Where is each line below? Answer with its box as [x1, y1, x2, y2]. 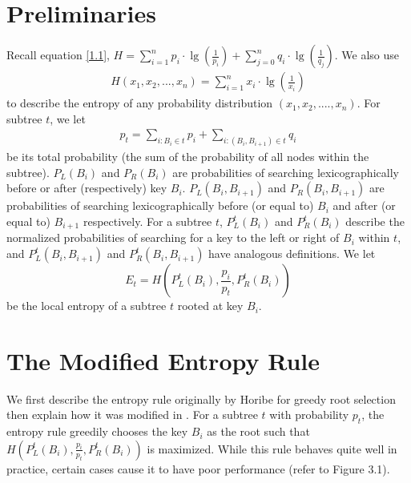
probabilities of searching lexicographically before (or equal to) [6, 197, 314, 214]
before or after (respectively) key [6, 179, 167, 196]
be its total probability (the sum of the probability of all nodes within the [6, 148, 369, 165]
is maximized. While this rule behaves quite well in [147, 440, 397, 457]
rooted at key [177, 297, 244, 314]
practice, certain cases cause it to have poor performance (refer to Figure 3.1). [6, 460, 390, 477]
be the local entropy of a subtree [6, 297, 167, 314]
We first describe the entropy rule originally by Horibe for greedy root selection [6, 390, 396, 407]
